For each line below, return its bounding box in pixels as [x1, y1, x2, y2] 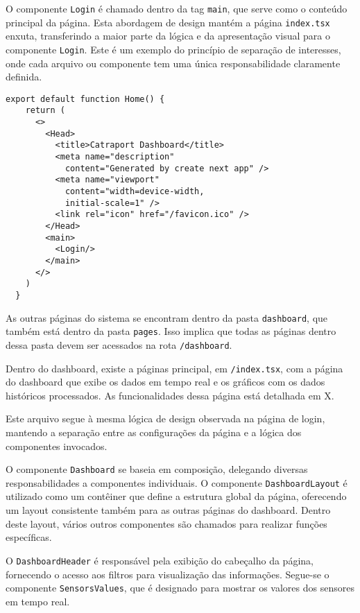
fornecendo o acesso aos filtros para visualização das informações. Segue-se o [6, 567, 329, 581]
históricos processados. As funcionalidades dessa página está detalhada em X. [6, 388, 334, 402]
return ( [25, 105, 65, 116]
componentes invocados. [6, 438, 108, 453]
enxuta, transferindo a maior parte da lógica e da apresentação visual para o [6, 28, 330, 43]
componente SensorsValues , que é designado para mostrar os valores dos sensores [6, 580, 354, 595]
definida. [6, 69, 42, 84]
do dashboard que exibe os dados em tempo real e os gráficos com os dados [6, 374, 325, 389]
